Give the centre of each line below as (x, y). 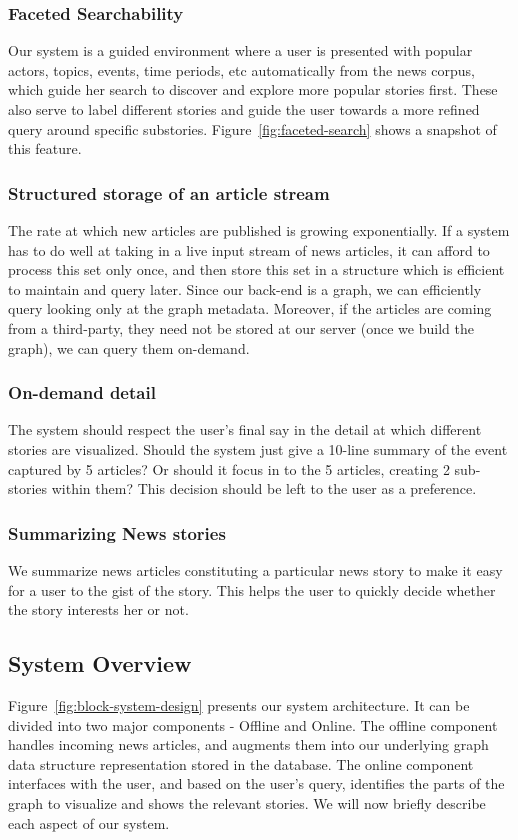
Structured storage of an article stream (169, 192)
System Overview (100, 663)
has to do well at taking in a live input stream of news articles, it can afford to (249, 249)
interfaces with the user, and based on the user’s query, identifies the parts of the (256, 783)
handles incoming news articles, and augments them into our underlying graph (248, 744)
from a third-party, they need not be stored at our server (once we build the (241, 327)
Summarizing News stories (117, 532)
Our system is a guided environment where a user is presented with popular (240, 50)
